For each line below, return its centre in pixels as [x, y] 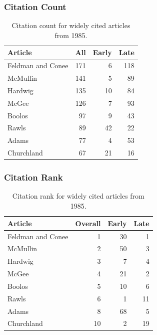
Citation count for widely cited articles [71, 25]
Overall [88, 223]
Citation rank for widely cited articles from [78, 196]
